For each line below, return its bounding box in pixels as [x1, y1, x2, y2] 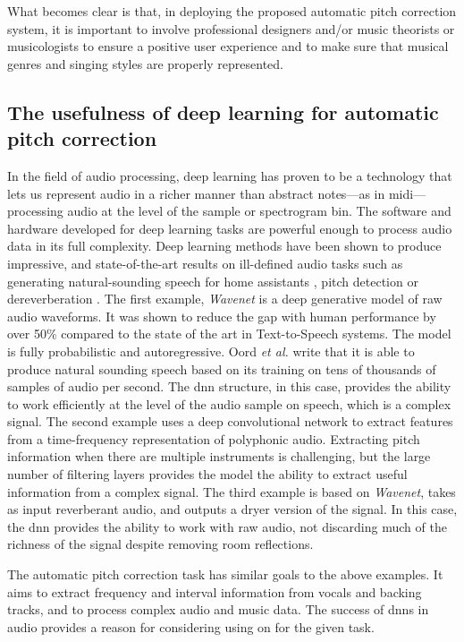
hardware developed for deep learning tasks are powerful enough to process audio [7, 218, 452, 237]
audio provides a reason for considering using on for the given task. [7, 617, 375, 636]
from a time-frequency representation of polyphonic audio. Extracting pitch [7, 429, 420, 448]
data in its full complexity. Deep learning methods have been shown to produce [7, 236, 442, 255]
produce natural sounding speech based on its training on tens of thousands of [7, 359, 436, 378]
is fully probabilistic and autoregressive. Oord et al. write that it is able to [7, 341, 415, 360]
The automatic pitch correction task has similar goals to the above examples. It [7, 565, 443, 584]
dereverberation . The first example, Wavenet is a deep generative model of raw [7, 289, 443, 308]
